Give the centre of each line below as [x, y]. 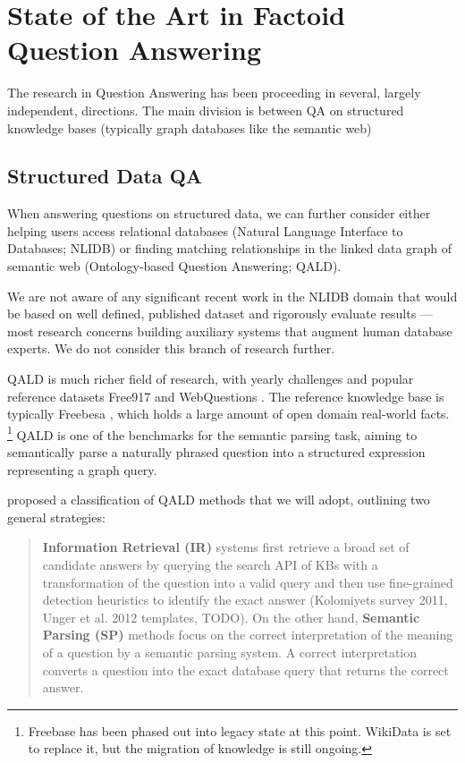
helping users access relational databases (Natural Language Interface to [205, 230]
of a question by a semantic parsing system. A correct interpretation [230, 653]
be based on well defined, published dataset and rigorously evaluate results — [220, 314]
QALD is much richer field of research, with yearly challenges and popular [211, 379]
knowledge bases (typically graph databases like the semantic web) [190, 127]
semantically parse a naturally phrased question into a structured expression [216, 452]
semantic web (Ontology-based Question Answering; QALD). [174, 266]
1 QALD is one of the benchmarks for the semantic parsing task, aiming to [212, 433]
